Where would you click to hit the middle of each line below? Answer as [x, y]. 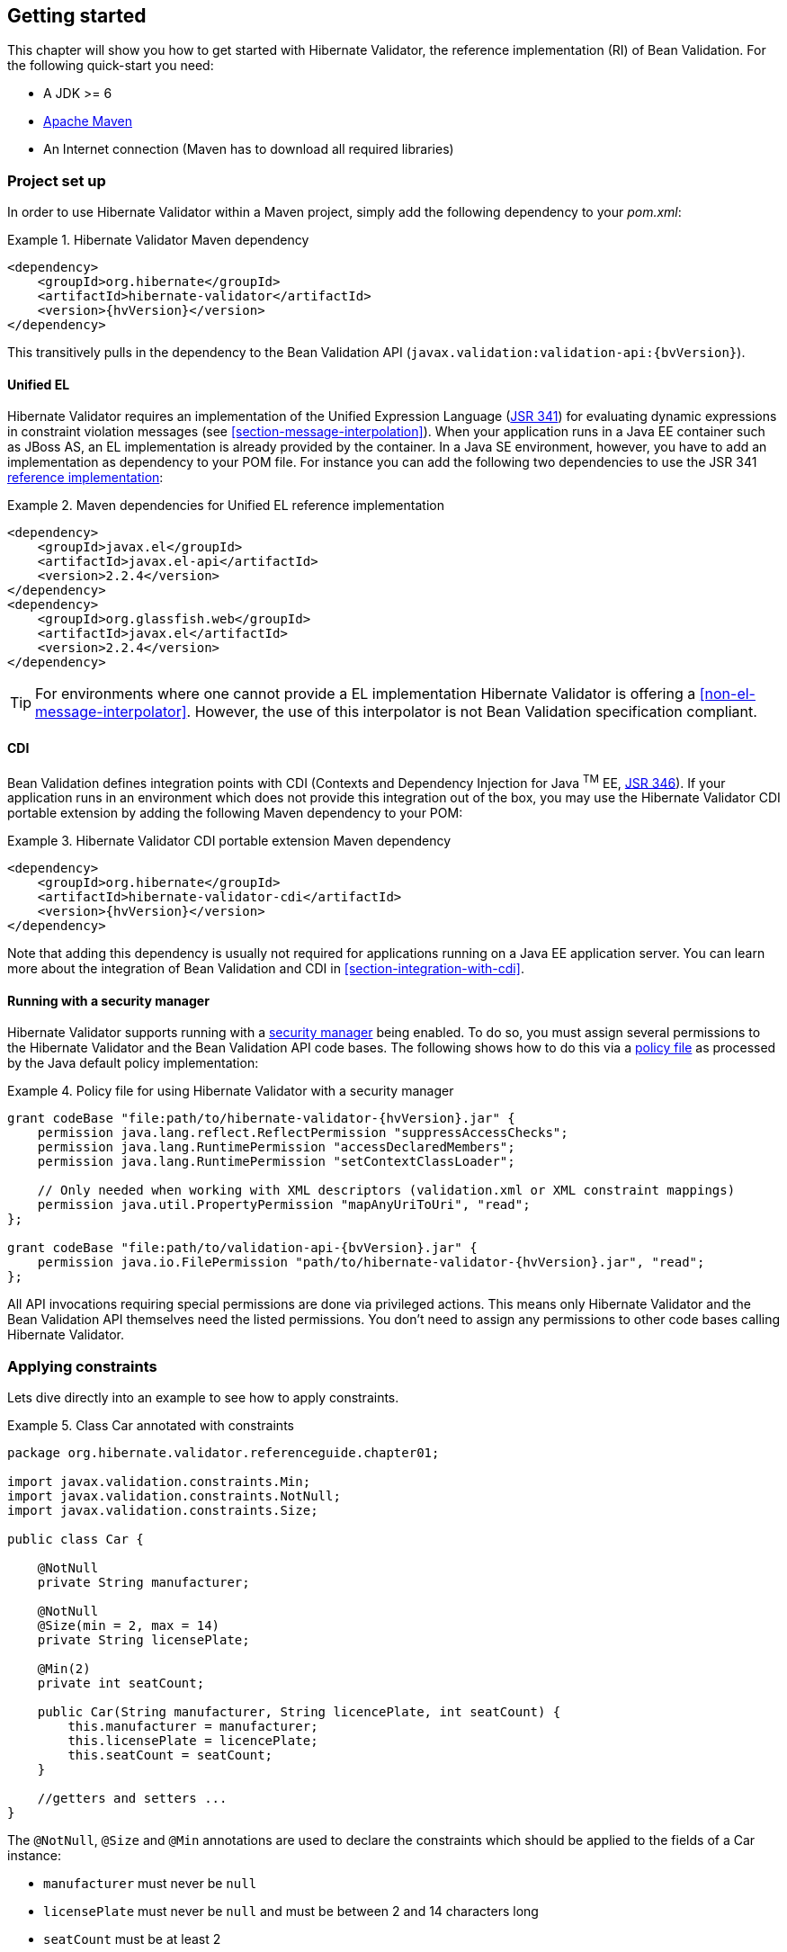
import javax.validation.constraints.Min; [159, 1482]
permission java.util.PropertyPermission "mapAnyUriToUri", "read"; [284, 1205]
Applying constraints [82, 1366]
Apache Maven [88, 121]
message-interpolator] [111, 712]
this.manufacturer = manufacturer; [193, 1727]
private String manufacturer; [143, 1583]
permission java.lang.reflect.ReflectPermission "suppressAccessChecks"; [303, 1133]
